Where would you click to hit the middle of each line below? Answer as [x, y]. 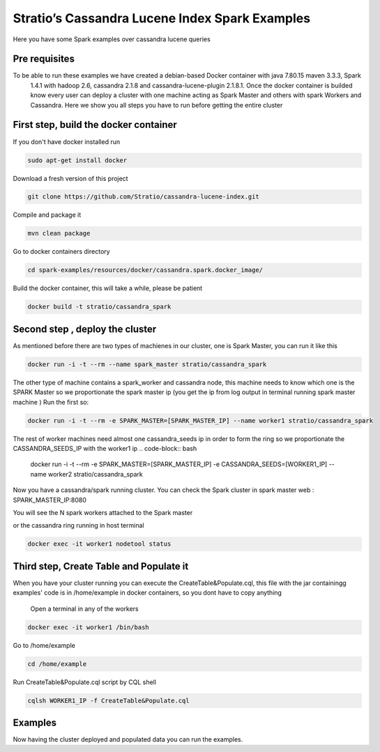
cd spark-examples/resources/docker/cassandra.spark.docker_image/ [145, 270]
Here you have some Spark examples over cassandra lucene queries [112, 39]
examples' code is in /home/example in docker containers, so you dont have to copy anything [147, 593]
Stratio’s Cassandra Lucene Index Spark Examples [161, 18]
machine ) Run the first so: [51, 402]
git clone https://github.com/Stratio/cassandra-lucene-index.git [143, 197]
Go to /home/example [44, 645]
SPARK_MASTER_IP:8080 [50, 500]
